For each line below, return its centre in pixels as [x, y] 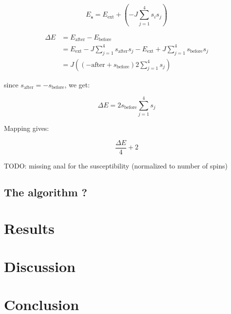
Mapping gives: [27, 128]
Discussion [40, 266]
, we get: [77, 84]
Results [29, 228]
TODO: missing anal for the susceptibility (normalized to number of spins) [116, 165]
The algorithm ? [46, 192]
